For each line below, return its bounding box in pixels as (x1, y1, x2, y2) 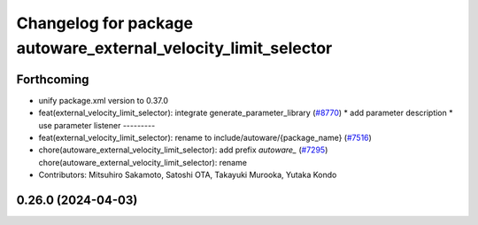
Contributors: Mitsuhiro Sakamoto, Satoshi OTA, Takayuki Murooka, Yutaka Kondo (38, 169, 337, 181)
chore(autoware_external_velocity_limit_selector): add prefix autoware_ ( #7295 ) (38, 144, 328, 155)
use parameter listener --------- (38, 120, 156, 130)
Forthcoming (16, 72, 89, 87)
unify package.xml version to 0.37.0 (38, 95, 168, 105)
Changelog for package (16, 13, 194, 33)
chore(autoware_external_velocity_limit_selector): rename (38, 157, 248, 167)
